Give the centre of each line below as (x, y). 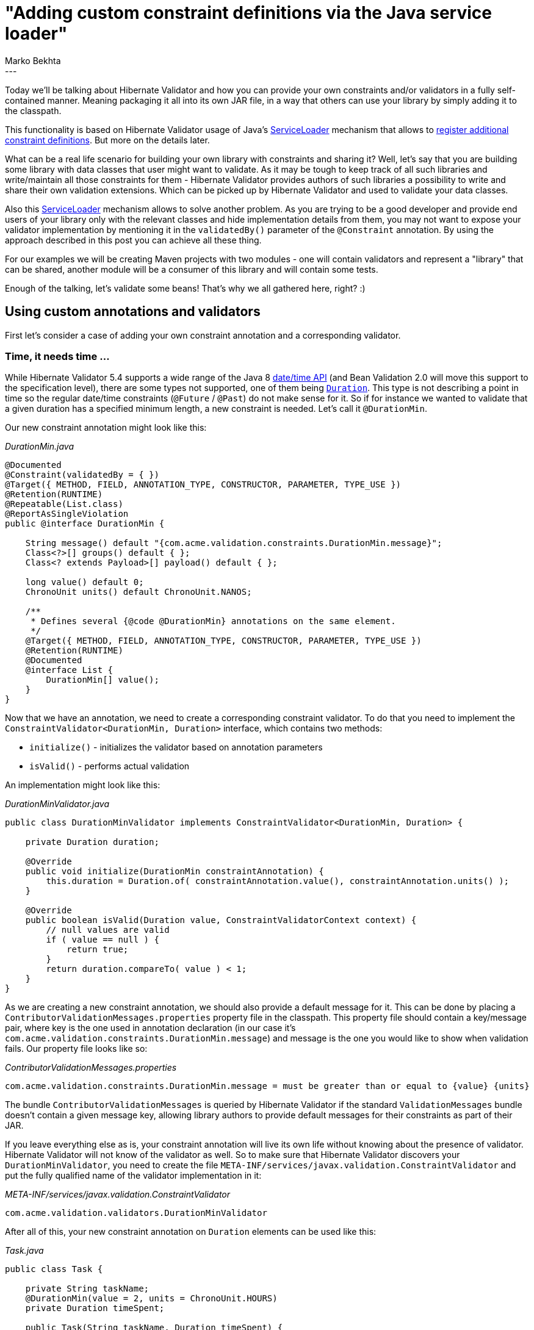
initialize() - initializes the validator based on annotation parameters (176, 747)
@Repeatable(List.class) (64, 504)
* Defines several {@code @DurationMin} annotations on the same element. (213, 621)
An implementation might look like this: (83, 785)
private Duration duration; (92, 842)
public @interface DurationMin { (85, 524)
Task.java (24, 1251)
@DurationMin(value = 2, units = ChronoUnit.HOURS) (151, 1299)
